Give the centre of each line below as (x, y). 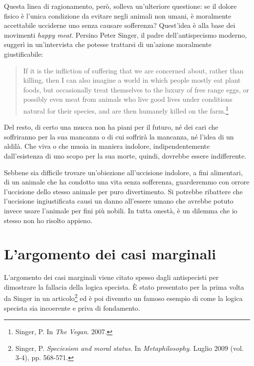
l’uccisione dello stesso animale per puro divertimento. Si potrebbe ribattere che (123, 191)
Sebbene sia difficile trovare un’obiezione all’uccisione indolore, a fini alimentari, (123, 172)
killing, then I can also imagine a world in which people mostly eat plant (132, 80)
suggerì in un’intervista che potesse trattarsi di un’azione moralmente (108, 44)
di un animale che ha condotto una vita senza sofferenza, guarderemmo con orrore (127, 182)
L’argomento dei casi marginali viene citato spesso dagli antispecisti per (111, 277)
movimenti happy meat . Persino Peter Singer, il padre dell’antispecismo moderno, (126, 34)
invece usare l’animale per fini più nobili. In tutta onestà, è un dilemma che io (121, 210)
